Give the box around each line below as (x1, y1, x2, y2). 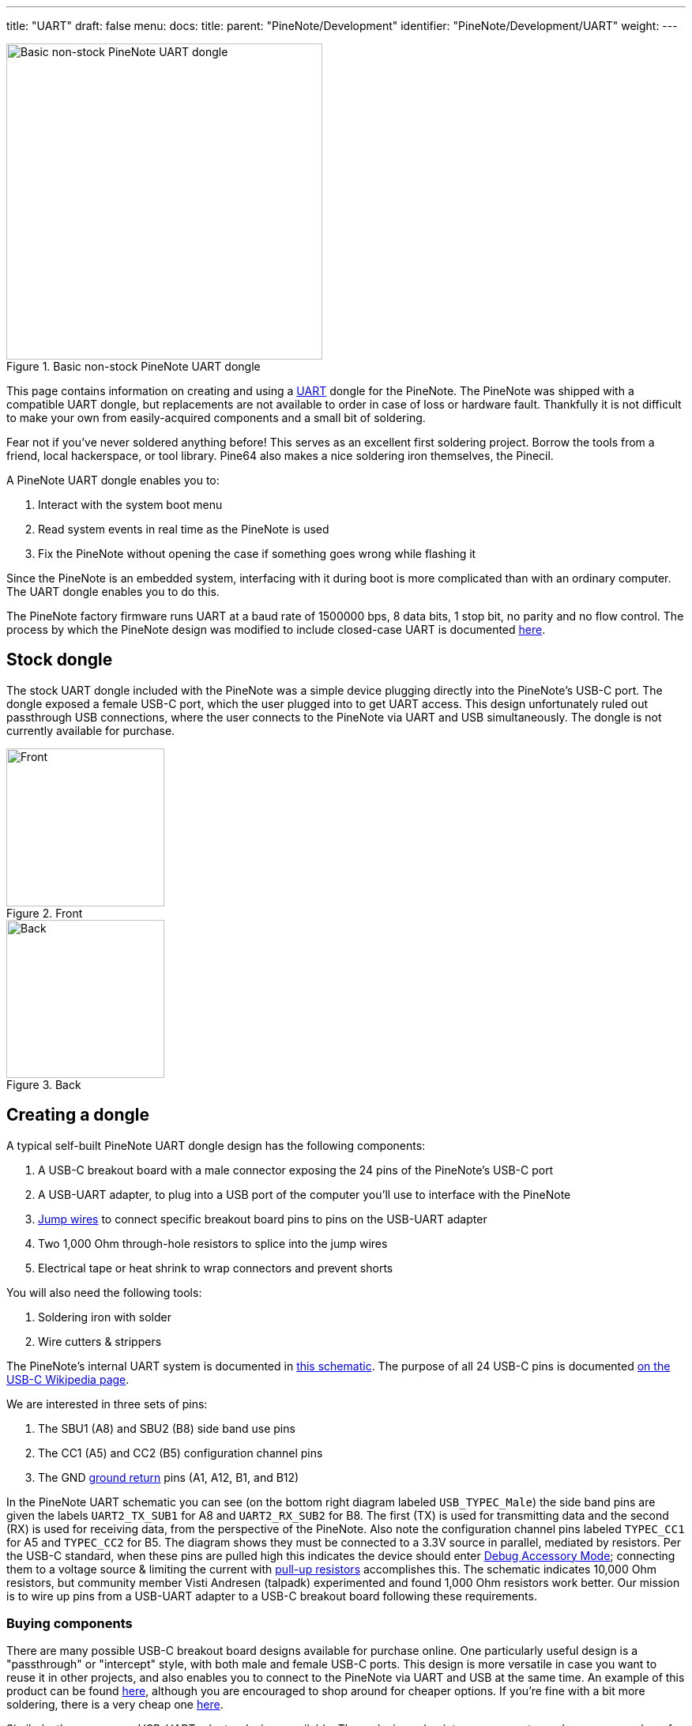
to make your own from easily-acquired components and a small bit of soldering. (6, 411, 426, 424)
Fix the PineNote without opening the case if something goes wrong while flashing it (38, 547, 476, 560)
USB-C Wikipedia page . (6, 1372, 130, 1386)
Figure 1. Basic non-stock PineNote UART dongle (6, 360, 261, 373)
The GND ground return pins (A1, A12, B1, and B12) (38, 1470, 299, 1484)
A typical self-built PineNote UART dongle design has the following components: (6, 1138, 426, 1152)
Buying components (6, 1615, 133, 1632)
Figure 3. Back (6, 1077, 81, 1091)
